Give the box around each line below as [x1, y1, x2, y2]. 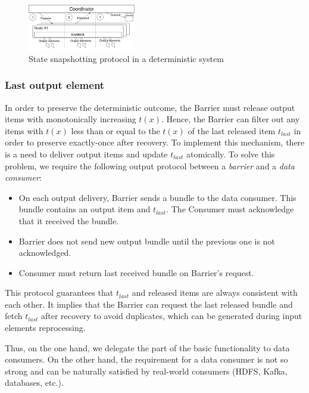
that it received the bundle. [18, 214, 119, 227]
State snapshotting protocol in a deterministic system [29, 52, 224, 64]
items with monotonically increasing [5, 113, 136, 125]
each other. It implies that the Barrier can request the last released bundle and [5, 298, 293, 310]
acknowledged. [18, 246, 71, 259]
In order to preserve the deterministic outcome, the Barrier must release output [5, 101, 295, 113]
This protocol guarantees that [5, 286, 114, 299]
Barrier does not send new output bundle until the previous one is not [18, 234, 275, 247]
